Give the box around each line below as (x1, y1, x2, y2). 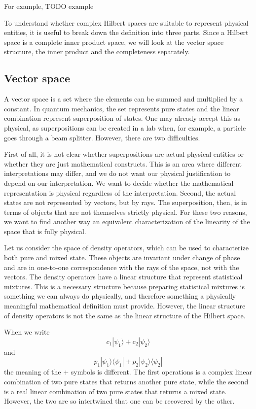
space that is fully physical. (4, 226, 86, 236)
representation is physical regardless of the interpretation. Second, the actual (4, 187, 236, 198)
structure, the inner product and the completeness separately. (4, 46, 190, 57)
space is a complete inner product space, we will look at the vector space (4, 36, 224, 47)
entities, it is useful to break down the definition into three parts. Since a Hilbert (4, 27, 249, 37)
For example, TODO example (4, 1, 94, 11)
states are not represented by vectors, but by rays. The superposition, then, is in (4, 197, 247, 207)
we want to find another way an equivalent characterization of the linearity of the (4, 216, 250, 227)
